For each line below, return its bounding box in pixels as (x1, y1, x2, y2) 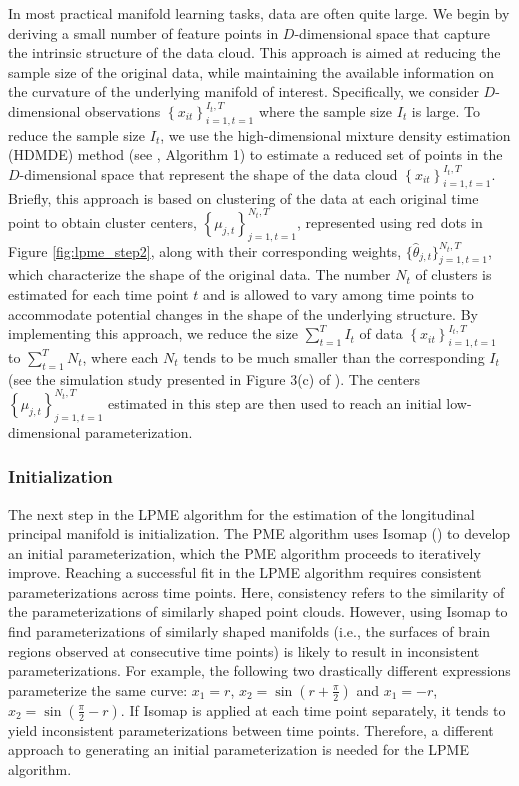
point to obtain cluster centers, (8, 211, 197, 232)
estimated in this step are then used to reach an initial (108, 392, 442, 413)
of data (359, 323, 403, 344)
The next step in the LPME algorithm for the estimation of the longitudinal (8, 503, 475, 524)
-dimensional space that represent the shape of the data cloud (19, 163, 398, 184)
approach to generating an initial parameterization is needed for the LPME (8, 739, 469, 760)
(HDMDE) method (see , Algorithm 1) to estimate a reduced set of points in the (8, 144, 503, 165)
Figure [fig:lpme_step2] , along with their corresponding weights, (8, 240, 402, 261)
